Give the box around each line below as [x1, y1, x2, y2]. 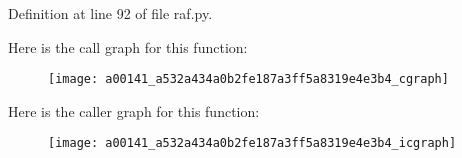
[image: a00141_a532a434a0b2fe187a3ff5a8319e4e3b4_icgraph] [48, 136, 457, 151]
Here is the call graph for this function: [8, 36, 248, 57]
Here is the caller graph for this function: [8, 100, 260, 121]
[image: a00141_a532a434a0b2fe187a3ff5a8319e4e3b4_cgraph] [48, 72, 449, 87]
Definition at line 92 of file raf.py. [8, 3, 213, 23]
